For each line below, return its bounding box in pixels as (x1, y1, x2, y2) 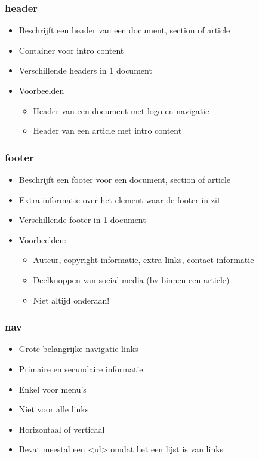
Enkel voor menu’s (18, 382, 87, 395)
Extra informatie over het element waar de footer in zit (18, 193, 221, 206)
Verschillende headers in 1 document (18, 64, 152, 76)
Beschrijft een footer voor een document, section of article (18, 173, 231, 185)
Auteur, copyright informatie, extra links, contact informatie (33, 253, 254, 266)
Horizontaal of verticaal (18, 423, 105, 435)
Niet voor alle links (18, 403, 89, 415)
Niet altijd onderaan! (33, 293, 110, 306)
